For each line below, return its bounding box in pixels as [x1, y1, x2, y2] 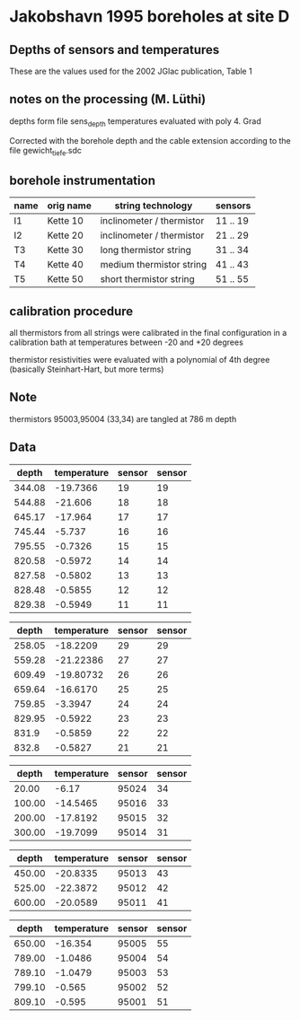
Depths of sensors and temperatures [9, 42, 220, 57]
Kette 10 [47, 215, 84, 227]
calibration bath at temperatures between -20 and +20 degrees [9, 337, 244, 347]
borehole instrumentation [9, 172, 155, 188]
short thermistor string [100, 273, 195, 286]
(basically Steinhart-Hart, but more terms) [9, 364, 164, 374]
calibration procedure [9, 303, 134, 319]
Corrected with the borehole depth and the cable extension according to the [9, 135, 291, 145]
